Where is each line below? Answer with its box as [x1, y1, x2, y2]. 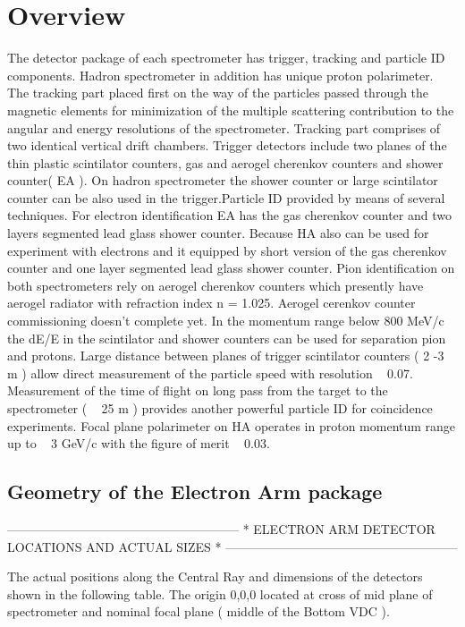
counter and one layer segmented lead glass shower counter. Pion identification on [7, 258, 455, 277]
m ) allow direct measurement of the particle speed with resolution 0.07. [7, 363, 413, 382]
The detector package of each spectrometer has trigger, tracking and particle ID [7, 48, 445, 67]
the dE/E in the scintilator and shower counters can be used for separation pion [7, 328, 446, 347]
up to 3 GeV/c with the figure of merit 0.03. [7, 434, 270, 453]
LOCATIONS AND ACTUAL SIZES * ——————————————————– [7, 537, 458, 555]
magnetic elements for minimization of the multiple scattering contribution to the [7, 100, 454, 119]
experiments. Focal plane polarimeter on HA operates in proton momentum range [7, 416, 456, 435]
